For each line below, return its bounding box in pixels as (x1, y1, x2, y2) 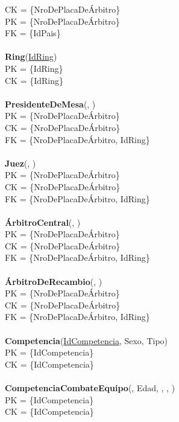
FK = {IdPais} (5, 27, 61, 39)
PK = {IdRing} (5, 62, 63, 74)
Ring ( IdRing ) (5, 50, 57, 63)
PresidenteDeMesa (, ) (5, 97, 96, 110)
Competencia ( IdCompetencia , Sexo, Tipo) (5, 334, 168, 347)
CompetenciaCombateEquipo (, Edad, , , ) (5, 382, 175, 394)
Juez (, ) (5, 156, 36, 169)
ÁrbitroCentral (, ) (5, 216, 81, 228)
